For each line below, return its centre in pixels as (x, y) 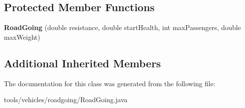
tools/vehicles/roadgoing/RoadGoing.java (66, 100)
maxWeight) (22, 37)
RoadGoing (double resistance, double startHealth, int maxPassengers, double (122, 27)
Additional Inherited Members (82, 63)
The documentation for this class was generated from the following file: (110, 83)
